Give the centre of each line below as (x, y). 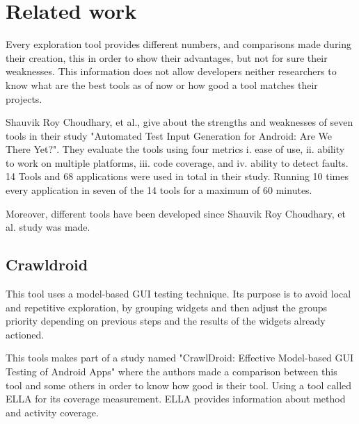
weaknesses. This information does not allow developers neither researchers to (171, 71)
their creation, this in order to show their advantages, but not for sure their (167, 57)
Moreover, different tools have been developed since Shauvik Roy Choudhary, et (176, 213)
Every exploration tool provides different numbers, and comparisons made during (179, 44)
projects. (24, 98)
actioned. (25, 334)
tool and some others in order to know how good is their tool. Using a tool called (179, 385)
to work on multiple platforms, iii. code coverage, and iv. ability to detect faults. (177, 162)
